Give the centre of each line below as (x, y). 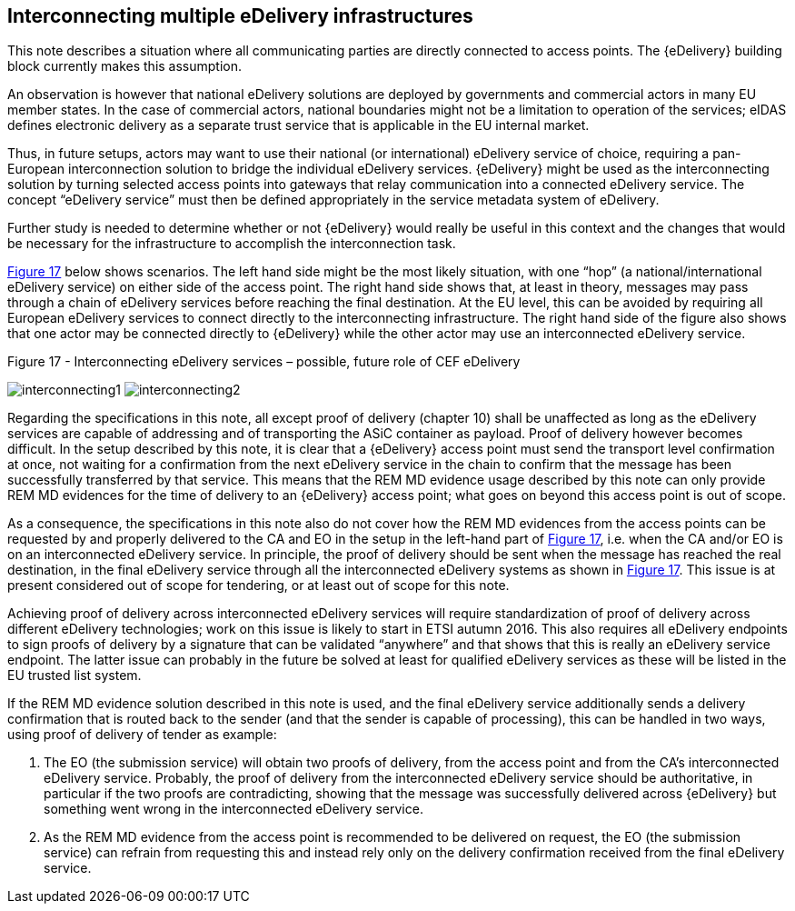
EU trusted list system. (75, 676)
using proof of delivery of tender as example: (142, 735)
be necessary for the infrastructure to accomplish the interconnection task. (232, 244)
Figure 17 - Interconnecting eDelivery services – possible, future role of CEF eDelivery (264, 362)
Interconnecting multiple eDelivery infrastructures (240, 16)
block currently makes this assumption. (125, 66)
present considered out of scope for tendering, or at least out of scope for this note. (258, 586)
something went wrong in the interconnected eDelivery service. (234, 809)
